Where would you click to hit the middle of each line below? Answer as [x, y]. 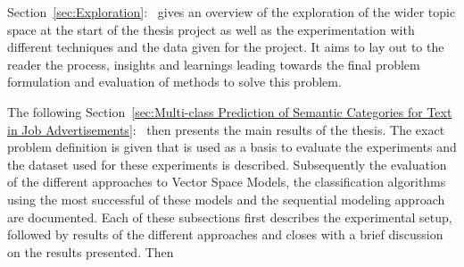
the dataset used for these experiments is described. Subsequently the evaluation [227, 164]
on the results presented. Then [91, 251]
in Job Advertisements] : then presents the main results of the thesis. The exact [226, 129]
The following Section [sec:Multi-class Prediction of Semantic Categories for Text [230, 111]
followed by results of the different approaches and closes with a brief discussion [225, 234]
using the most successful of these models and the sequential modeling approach [226, 199]
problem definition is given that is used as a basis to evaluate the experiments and [232, 147]
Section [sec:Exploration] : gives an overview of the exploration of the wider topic [232, 12]
